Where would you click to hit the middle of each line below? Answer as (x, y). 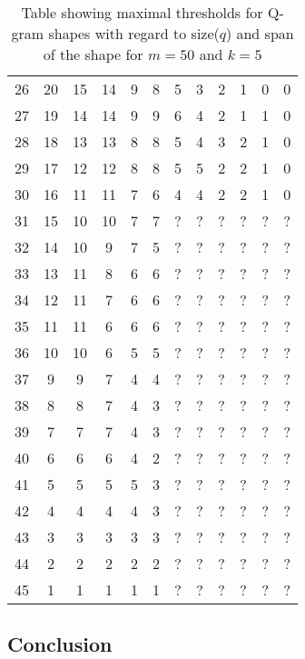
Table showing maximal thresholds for (142, 12)
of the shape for (93, 54)
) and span (260, 33)
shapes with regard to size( (134, 33)
